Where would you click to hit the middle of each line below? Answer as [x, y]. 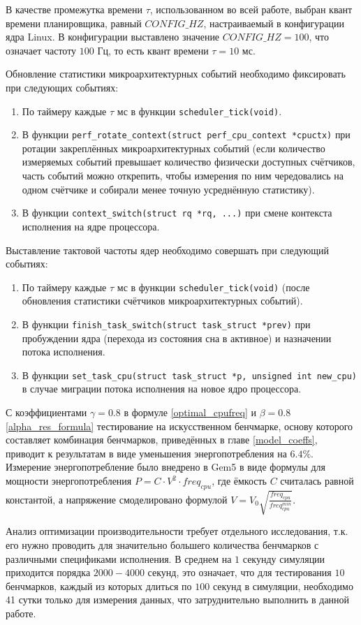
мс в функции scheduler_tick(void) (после [213, 287]
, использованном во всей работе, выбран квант [251, 9]
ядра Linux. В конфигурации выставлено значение [113, 37]
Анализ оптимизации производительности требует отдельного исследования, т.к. [177, 531]
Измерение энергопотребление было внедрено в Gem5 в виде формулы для [166, 467]
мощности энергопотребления [69, 480]
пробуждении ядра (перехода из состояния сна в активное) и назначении [177, 338]
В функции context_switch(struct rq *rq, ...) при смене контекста [177, 213]
